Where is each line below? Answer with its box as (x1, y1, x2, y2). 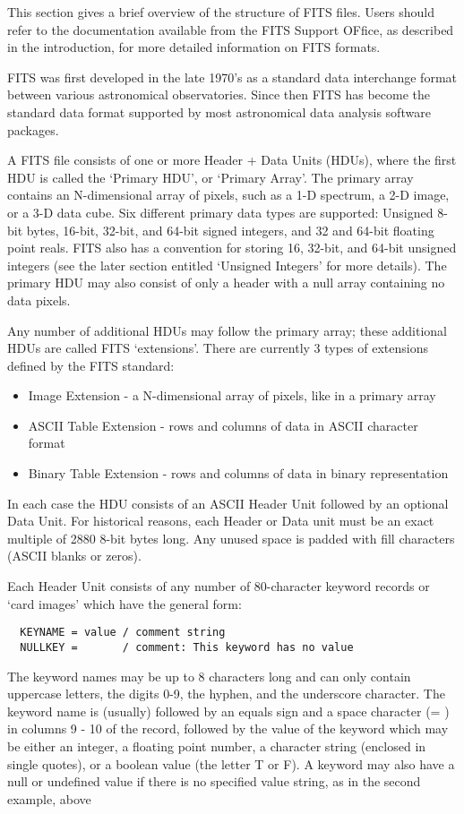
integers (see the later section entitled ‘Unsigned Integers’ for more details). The (7, 255, 447, 274)
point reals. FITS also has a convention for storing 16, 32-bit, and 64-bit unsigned (7, 238, 457, 257)
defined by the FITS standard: (7, 356, 175, 374)
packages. (7, 120, 59, 139)
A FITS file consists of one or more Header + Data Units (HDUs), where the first (7, 150, 457, 169)
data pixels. (7, 290, 71, 309)
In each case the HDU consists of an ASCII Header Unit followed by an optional (7, 493, 449, 512)
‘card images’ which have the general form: (7, 594, 242, 613)
